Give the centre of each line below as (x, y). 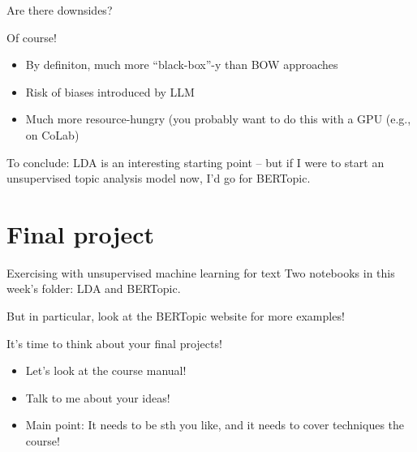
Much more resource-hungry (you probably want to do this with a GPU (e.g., (218, 119)
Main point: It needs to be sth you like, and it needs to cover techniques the (215, 425)
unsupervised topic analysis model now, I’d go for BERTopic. (159, 178)
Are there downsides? (60, 10)
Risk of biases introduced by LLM (110, 91)
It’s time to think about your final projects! (114, 343)
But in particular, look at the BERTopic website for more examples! (176, 316)
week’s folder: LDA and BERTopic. (94, 288)
